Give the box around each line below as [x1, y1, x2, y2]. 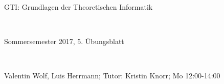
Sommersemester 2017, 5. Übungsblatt [4, 36, 124, 47]
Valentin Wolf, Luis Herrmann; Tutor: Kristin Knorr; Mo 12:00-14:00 [4, 70, 220, 81]
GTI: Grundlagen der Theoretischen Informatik [4, 2, 153, 12]
